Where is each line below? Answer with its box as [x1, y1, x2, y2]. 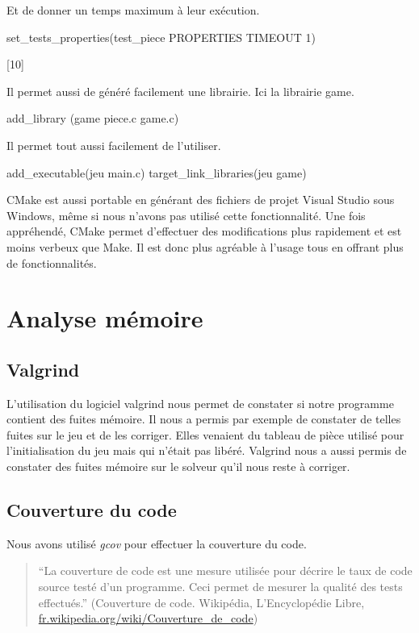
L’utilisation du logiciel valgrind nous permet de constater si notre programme [6, 394, 394, 411]
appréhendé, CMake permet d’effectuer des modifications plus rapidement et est [6, 223, 402, 239]
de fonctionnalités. [6, 254, 97, 271]
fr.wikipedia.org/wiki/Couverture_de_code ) [38, 610, 258, 627]
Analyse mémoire [6, 302, 203, 335]
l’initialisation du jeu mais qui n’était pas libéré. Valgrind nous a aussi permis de [6, 442, 407, 459]
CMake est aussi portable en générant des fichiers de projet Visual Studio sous [6, 191, 395, 208]
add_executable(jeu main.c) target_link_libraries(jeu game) [6, 164, 307, 181]
